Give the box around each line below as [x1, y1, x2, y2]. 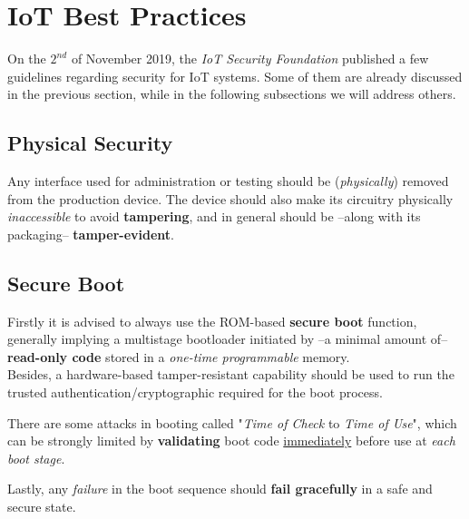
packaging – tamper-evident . [7, 224, 174, 243]
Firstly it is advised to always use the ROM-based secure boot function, [7, 311, 417, 330]
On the [7, 49, 46, 68]
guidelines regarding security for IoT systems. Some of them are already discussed [7, 66, 463, 85]
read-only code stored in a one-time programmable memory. [7, 347, 350, 366]
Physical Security [7, 129, 173, 157]
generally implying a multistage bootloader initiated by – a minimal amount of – [7, 329, 448, 348]
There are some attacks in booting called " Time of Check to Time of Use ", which [7, 413, 457, 432]
